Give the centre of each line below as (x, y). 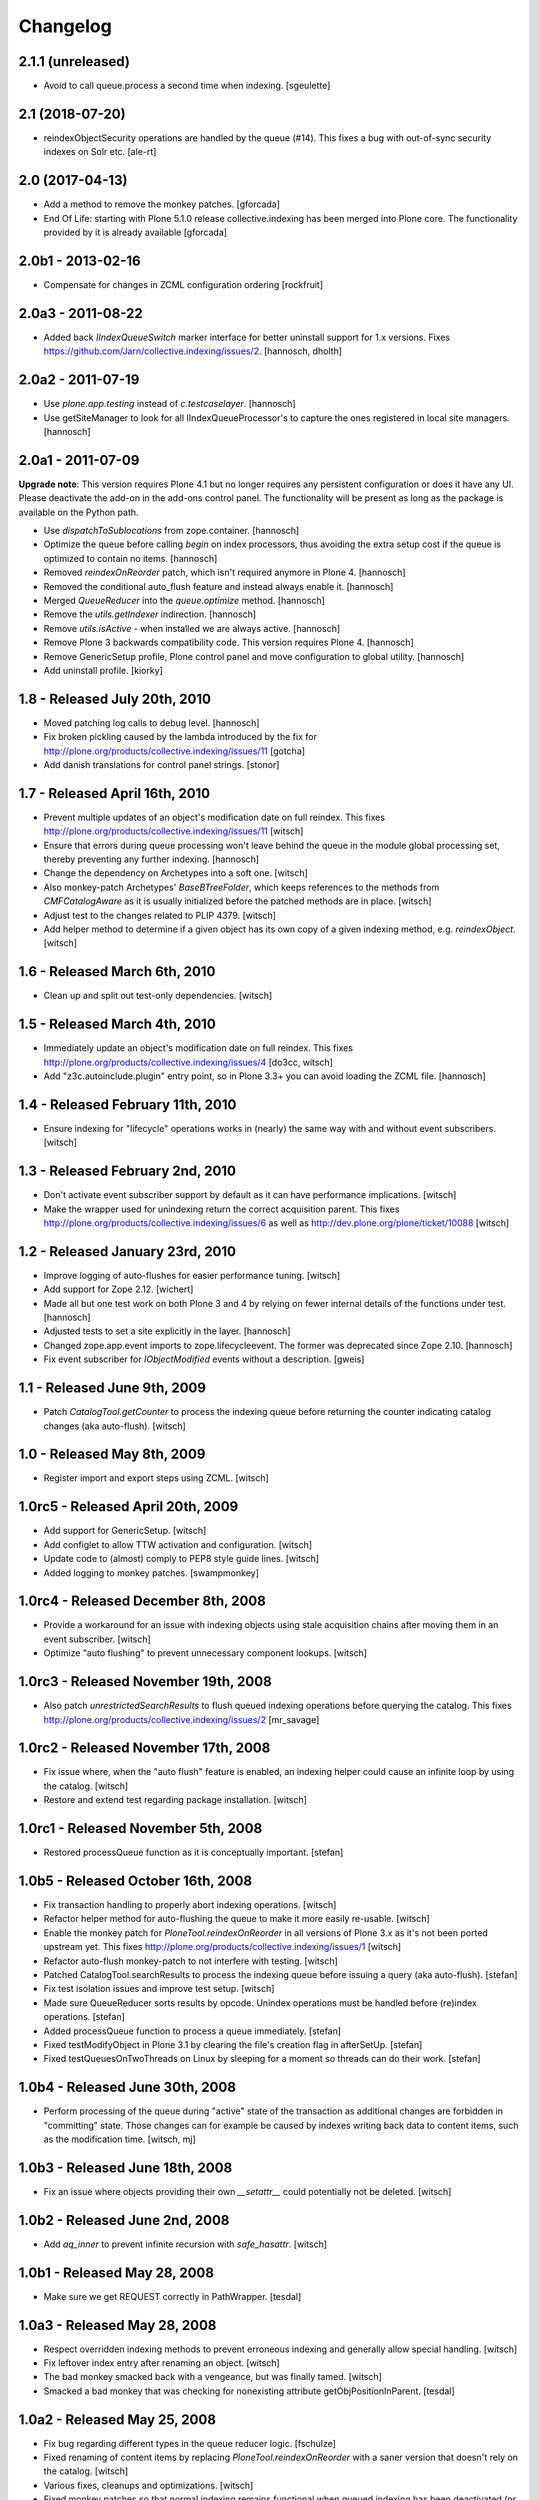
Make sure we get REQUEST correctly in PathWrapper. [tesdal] (172, 2296)
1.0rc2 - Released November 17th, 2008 (144, 1748)
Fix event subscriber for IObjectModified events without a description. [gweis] (204, 1359)
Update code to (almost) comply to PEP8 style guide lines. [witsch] (181, 1559)
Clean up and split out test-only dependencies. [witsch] (158, 996)
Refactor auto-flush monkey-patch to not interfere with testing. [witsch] (191, 1961)
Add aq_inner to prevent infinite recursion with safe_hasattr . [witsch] (185, 2244)
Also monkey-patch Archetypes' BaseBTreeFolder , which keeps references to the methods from (241, 887)
